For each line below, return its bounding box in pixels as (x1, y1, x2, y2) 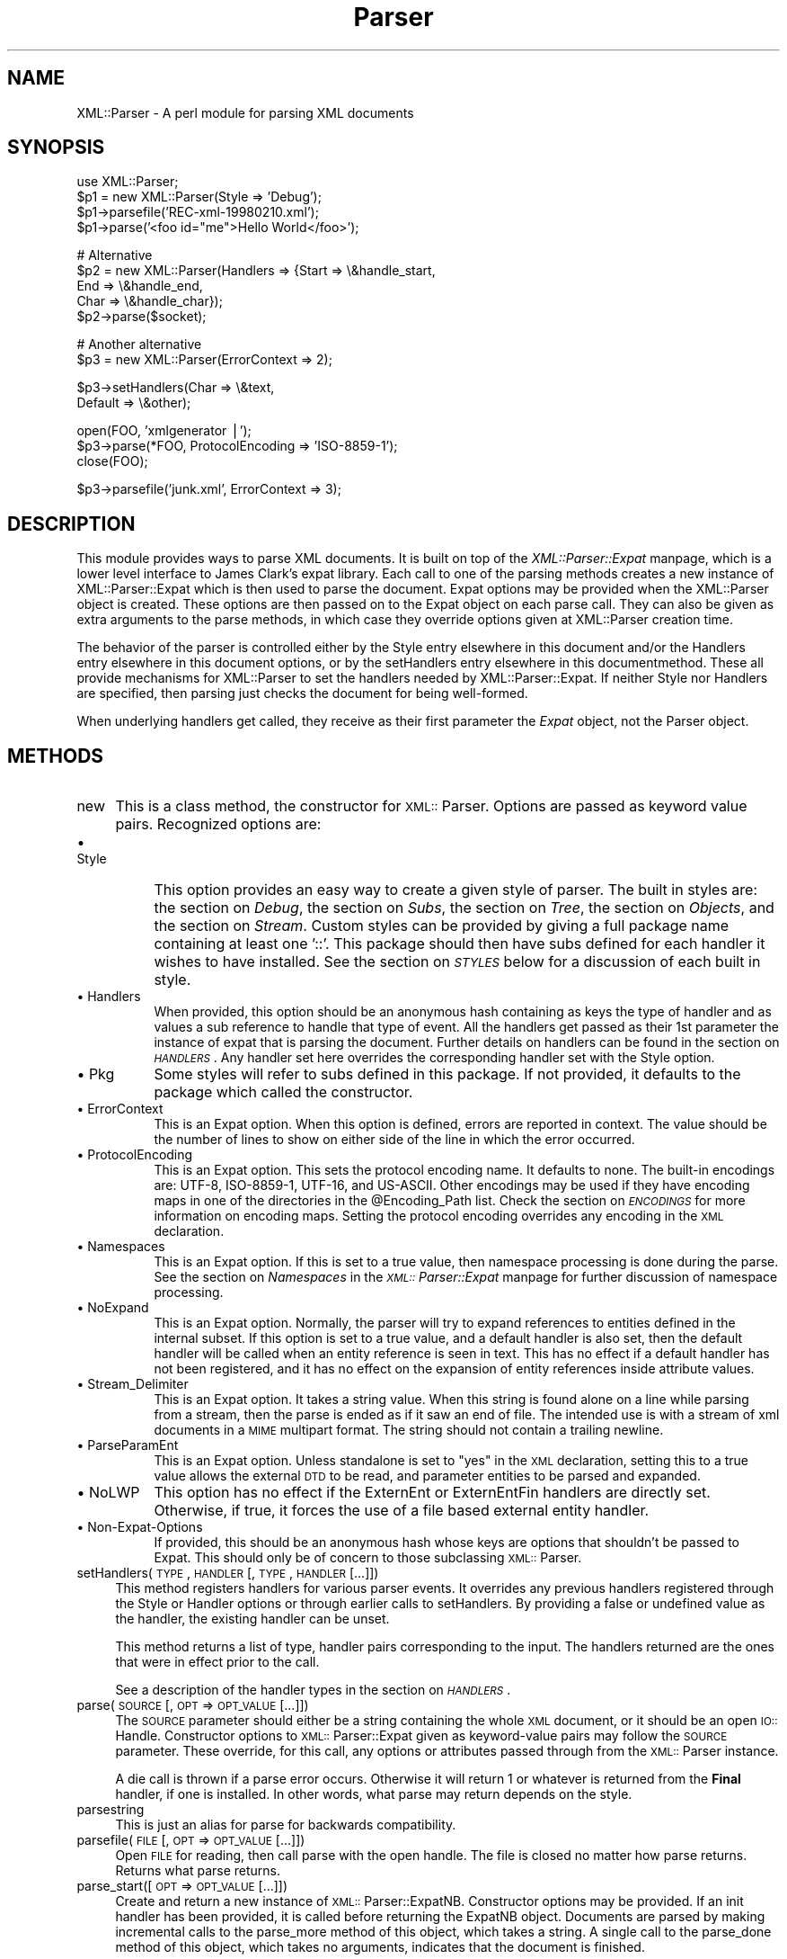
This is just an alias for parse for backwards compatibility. (115, 1817, 456, 1833)
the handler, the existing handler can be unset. (115, 1611, 390, 1627)
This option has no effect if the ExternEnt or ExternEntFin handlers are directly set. (154, 1483, 711, 1502)
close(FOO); (76, 453, 148, 470)
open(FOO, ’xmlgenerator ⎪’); (76, 423, 252, 439)
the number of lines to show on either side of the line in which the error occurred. (154, 1132, 635, 1148)
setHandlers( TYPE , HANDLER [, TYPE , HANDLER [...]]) (76, 1565, 379, 1581)
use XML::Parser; (76, 174, 179, 190)
